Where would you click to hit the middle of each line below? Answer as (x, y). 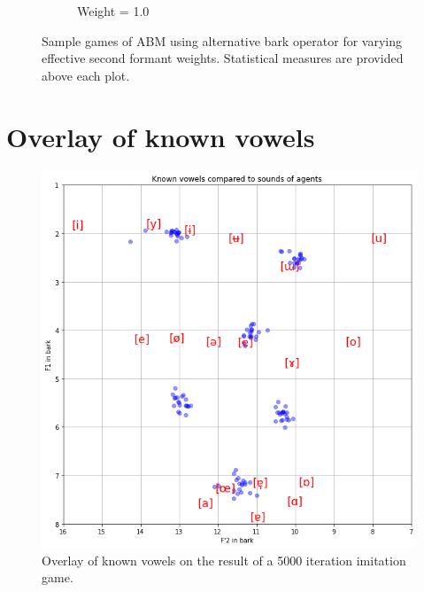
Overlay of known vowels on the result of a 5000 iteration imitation (224, 560)
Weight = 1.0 (113, 11)
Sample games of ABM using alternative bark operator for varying (222, 40)
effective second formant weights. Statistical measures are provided (223, 58)
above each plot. (86, 75)
